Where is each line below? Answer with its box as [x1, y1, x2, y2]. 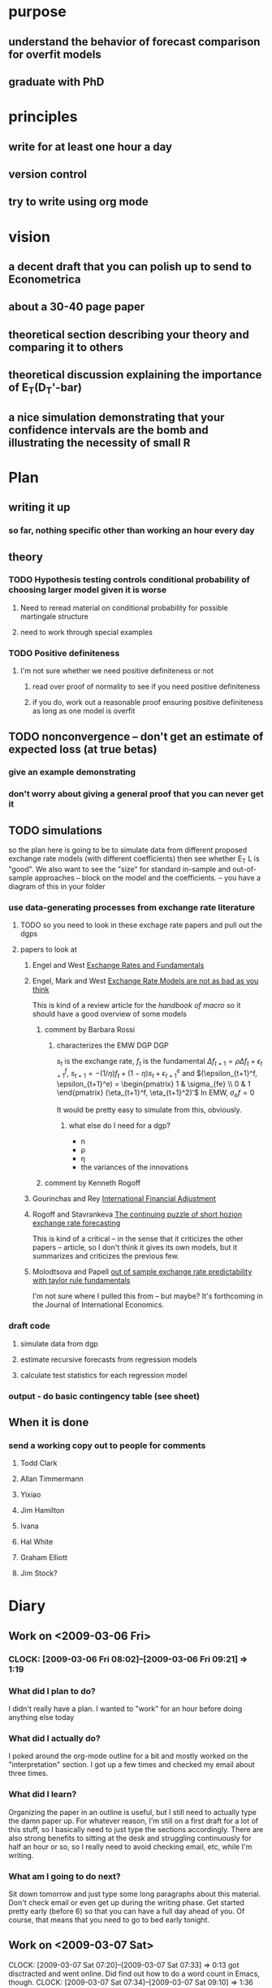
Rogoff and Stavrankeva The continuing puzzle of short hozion [32, 1209, 243, 1220]
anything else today [8, 1713, 75, 1722]
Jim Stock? [19, 1568, 58, 1578]
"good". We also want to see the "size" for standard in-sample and [8, 864, 231, 874]
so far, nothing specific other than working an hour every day [8, 525, 255, 536]
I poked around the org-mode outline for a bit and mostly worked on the [8, 1751, 249, 1761]
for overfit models [8, 47, 101, 61]
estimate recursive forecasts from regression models [19, 1355, 197, 1364]
